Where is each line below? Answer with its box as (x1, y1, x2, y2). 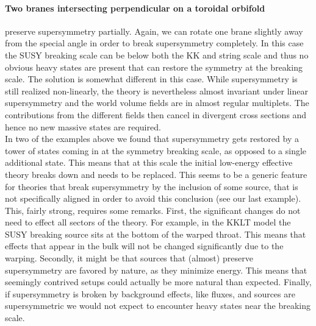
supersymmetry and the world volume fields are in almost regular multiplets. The (5, 96, 309, 109)
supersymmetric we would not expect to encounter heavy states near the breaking (5, 299, 311, 312)
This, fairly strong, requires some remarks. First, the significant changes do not (5, 204, 301, 216)
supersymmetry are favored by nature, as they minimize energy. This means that (5, 263, 307, 276)
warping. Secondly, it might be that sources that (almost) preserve (5, 252, 253, 264)
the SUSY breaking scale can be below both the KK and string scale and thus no (5, 48, 309, 61)
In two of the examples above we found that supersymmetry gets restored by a (5, 132, 299, 145)
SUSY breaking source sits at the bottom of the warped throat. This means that (5, 227, 306, 240)
